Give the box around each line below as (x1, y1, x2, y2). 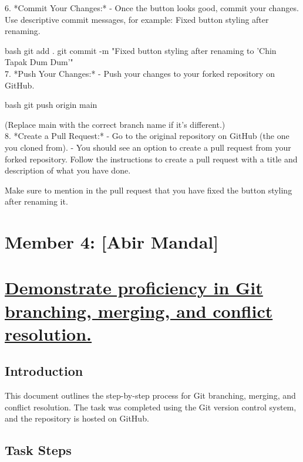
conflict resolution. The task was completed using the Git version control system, (5, 400, 297, 413)
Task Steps (5, 441, 72, 459)
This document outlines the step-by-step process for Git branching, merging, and (5, 389, 296, 402)
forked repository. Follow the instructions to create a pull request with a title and (5, 152, 298, 165)
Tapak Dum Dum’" (5, 56, 73, 68)
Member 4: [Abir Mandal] (5, 230, 219, 254)
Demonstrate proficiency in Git (5, 276, 263, 300)
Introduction (5, 362, 83, 380)
